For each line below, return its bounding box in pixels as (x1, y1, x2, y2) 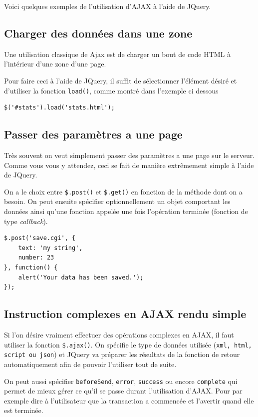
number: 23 (18, 254, 54, 261)
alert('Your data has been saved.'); (18, 273, 144, 281)
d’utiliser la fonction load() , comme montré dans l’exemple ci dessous (4, 85, 219, 95)
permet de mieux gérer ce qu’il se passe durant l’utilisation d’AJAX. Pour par (4, 385, 243, 396)
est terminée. (4, 405, 43, 415)
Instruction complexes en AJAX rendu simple (4, 306, 247, 321)
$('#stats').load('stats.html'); (4, 104, 115, 111)
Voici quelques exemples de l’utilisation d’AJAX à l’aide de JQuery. (4, 1, 211, 11)
